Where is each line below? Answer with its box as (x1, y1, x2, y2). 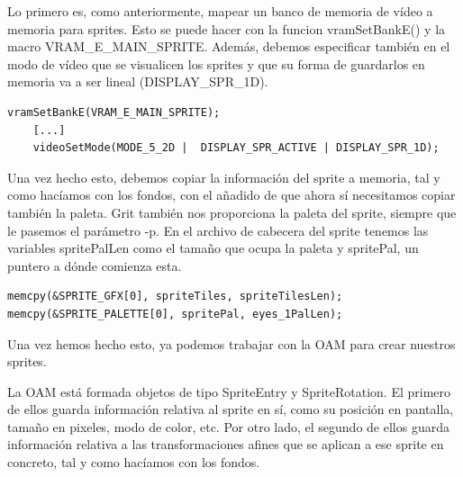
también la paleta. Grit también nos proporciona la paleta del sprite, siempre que (7, 202, 457, 221)
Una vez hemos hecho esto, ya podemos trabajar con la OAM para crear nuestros (7, 334, 456, 353)
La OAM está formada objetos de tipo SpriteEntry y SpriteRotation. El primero (7, 382, 451, 400)
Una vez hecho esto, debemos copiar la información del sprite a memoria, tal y (7, 167, 440, 186)
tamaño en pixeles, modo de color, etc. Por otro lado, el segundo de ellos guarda (7, 417, 449, 436)
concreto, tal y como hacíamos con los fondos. (7, 453, 260, 472)
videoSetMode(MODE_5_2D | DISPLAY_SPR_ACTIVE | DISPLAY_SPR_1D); (32, 141, 440, 155)
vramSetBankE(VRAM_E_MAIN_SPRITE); (7, 105, 221, 119)
